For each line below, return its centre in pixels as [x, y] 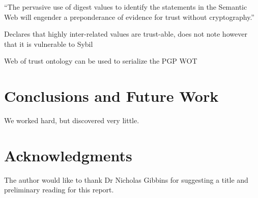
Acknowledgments [68, 155]
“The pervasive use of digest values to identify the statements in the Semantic [126, 7]
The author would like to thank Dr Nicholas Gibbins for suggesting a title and [126, 179]
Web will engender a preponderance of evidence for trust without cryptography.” [129, 17]
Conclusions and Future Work [111, 96]
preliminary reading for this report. [59, 190]
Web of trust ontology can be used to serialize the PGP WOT [101, 61]
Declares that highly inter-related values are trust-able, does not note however [126, 34]
